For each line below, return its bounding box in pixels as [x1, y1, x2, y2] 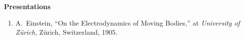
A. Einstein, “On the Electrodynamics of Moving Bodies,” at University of [15, 17, 240, 27]
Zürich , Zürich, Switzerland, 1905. [15, 27, 118, 37]
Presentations [4, 1, 51, 11]
